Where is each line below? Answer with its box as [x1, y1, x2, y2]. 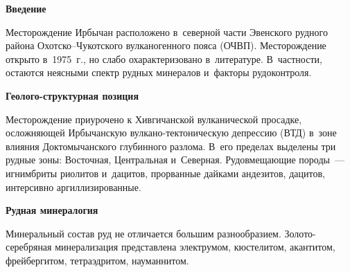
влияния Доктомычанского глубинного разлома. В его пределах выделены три [6, 138, 336, 153]
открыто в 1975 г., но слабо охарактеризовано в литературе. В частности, [6, 51, 322, 66]
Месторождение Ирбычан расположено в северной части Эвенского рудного [6, 24, 328, 39]
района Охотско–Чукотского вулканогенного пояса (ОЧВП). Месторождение [6, 38, 326, 53]
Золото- [284, 226, 316, 240]
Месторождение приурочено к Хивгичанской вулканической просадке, [6, 111, 302, 126]
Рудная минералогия [6, 203, 98, 217]
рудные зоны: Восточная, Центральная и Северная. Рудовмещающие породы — [6, 152, 344, 167]
